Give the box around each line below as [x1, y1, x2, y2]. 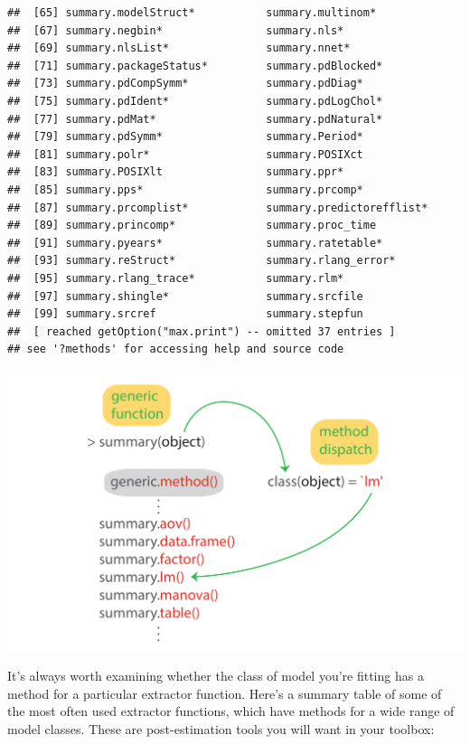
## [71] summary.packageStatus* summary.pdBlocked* [7, 59, 383, 72]
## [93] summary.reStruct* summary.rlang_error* [7, 254, 396, 268]
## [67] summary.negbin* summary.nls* [7, 24, 344, 37]
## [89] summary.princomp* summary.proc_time [7, 219, 377, 232]
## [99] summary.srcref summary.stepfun [7, 307, 363, 321]
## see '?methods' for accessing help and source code [7, 343, 344, 356]
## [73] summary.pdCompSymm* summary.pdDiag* [7, 77, 363, 90]
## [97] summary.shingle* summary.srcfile [7, 289, 363, 303]
